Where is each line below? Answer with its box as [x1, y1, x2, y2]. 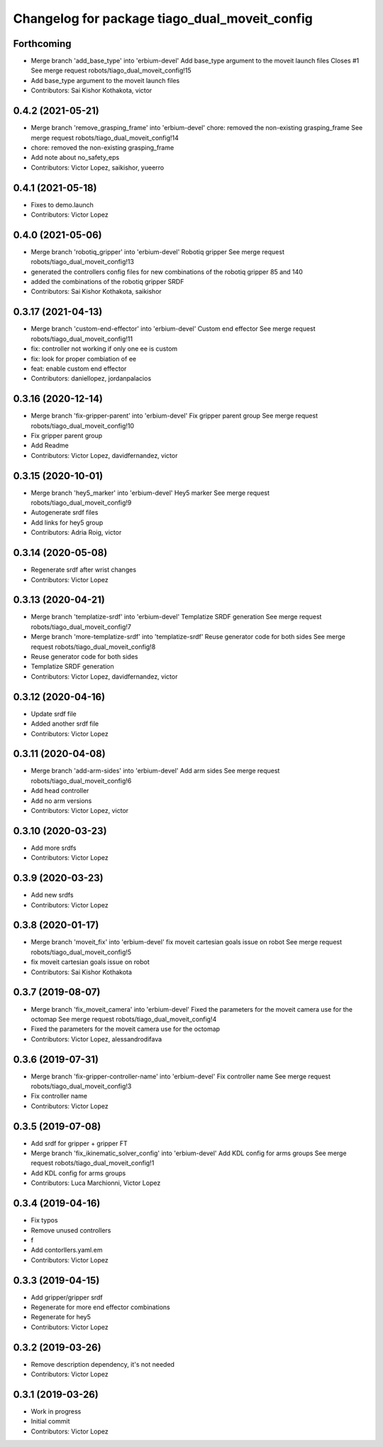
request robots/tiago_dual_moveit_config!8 [30, 643, 156, 651]
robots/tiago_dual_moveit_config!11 [30, 334, 133, 343]
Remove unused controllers [30, 1225, 111, 1235]
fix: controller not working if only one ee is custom [30, 344, 178, 353]
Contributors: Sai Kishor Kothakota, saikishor [30, 288, 162, 296]
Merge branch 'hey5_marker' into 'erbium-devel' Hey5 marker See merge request [30, 488, 270, 497]
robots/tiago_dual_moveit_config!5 [30, 948, 132, 956]
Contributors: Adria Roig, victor [30, 528, 122, 537]
